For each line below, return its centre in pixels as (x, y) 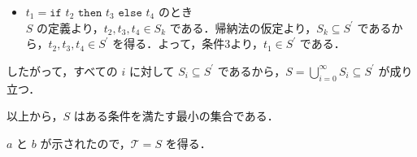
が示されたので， (85, 143)
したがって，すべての (62, 70)
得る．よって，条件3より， (193, 44)
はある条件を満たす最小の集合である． (176, 116)
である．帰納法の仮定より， (243, 27)
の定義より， (70, 27)
